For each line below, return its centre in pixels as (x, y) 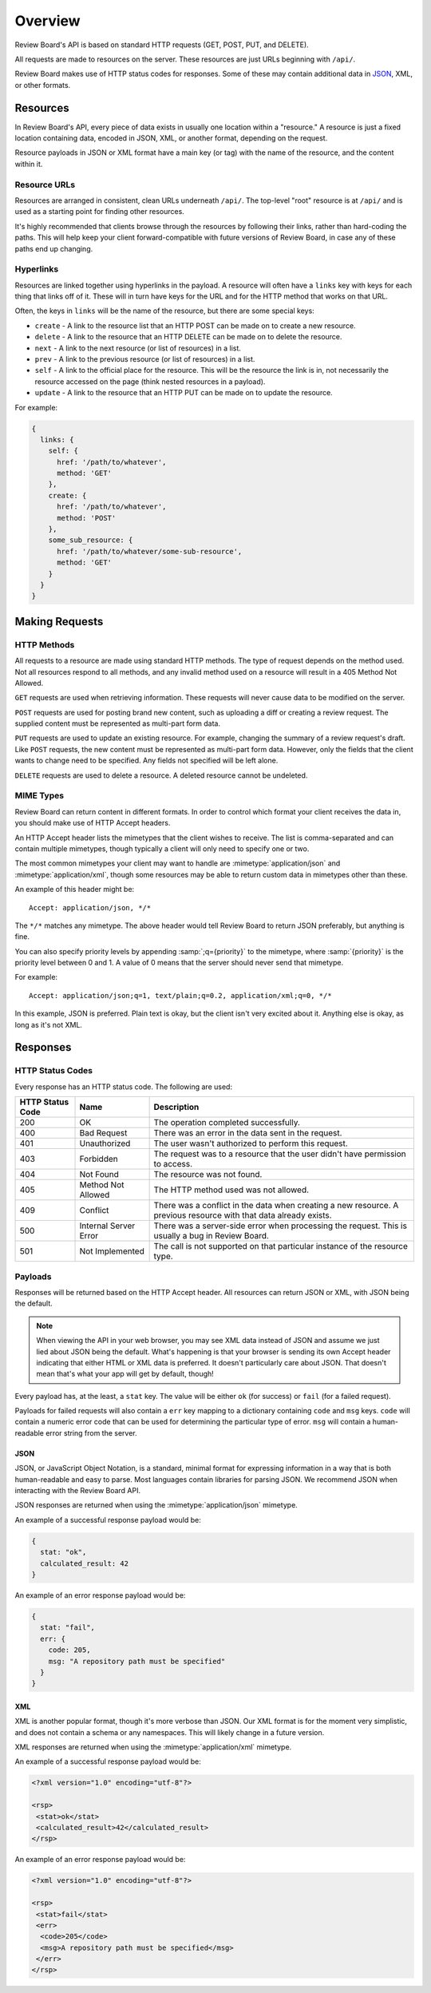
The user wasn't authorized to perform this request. (251, 1143)
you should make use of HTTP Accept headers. (93, 823)
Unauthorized (105, 1143)
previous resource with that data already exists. (243, 1215)
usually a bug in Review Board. (211, 1236)
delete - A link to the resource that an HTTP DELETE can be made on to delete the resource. (188, 337)
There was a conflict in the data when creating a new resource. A (276, 1206)
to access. (173, 1164)
